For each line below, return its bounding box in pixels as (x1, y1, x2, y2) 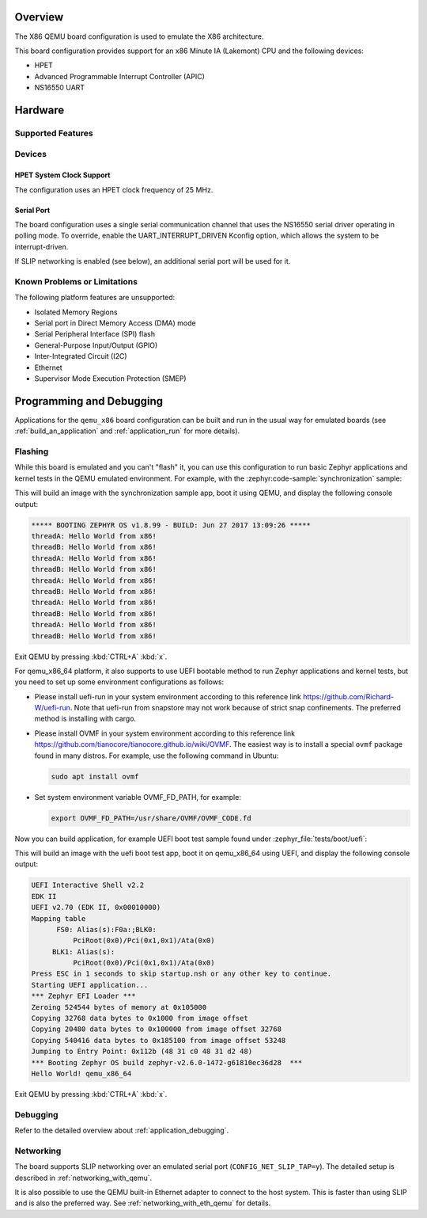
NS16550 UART (34, 83, 85, 93)
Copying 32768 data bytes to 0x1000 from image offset (31, 1014, 248, 1023)
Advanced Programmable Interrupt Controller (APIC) (34, 71, 206, 81)
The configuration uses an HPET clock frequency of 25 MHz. (14, 185, 213, 194)
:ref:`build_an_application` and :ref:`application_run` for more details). (14, 426, 240, 436)
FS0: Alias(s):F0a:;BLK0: (56, 925, 157, 934)
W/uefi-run (34, 703, 71, 713)
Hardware (14, 103, 65, 116)
